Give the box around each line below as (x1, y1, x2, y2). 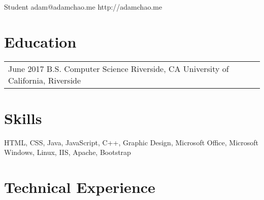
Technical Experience (4, 177, 155, 197)
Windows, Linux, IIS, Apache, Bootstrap (4, 147, 131, 157)
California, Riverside (8, 74, 81, 86)
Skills (4, 107, 42, 128)
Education (4, 31, 77, 52)
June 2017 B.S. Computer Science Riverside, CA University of (8, 62, 229, 74)
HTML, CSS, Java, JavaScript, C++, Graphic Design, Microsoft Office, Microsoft (4, 137, 259, 147)
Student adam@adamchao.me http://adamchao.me (4, 2, 162, 12)
